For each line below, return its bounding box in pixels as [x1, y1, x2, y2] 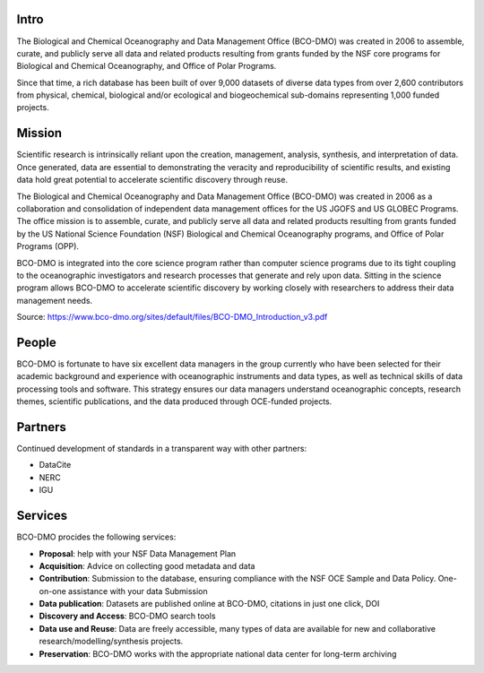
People [16, 334, 57, 349]
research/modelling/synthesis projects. [39, 636, 184, 647]
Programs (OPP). [16, 241, 80, 252]
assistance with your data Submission [67, 585, 208, 596]
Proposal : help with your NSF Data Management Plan [39, 548, 237, 559]
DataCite [39, 460, 72, 470]
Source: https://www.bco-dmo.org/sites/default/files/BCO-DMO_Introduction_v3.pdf [16, 312, 328, 323]
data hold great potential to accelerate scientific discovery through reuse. [16, 175, 289, 186]
